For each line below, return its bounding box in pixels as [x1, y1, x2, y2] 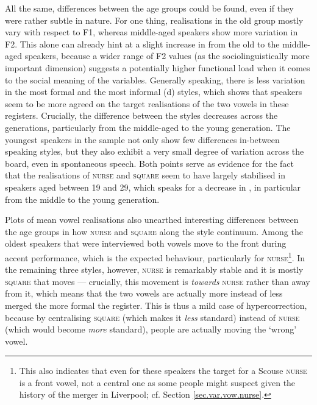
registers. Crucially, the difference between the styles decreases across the [5, 109, 278, 122]
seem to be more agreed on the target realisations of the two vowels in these [5, 97, 289, 110]
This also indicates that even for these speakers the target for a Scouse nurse [19, 364, 307, 377]
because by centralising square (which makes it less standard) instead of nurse [5, 311, 300, 323]
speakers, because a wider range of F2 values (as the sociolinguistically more [24, 49, 310, 62]
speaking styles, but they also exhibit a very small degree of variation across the [5, 145, 304, 158]
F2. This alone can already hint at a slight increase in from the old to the [5, 37, 280, 50]
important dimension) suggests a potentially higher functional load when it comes [5, 61, 310, 74]
